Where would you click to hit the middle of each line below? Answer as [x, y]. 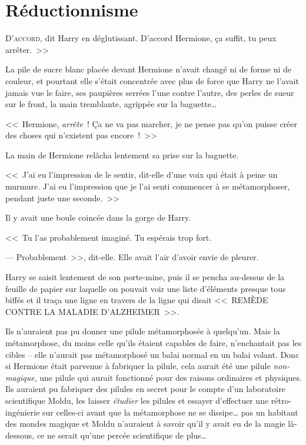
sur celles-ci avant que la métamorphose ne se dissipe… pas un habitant [170, 412]
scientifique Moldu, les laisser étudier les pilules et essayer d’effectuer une [137, 400]
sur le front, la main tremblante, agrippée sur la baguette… [111, 104]
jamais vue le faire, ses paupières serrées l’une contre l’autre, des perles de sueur [150, 92]
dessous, [20, 435]
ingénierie [23, 412]
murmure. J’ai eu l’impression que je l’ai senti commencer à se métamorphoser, [148, 186]
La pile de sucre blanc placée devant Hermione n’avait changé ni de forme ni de [149, 69]
